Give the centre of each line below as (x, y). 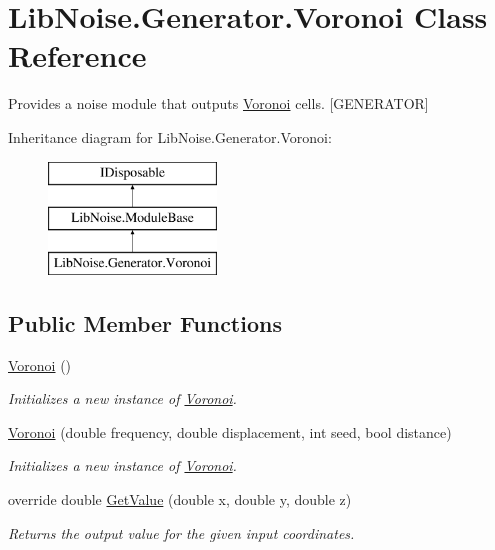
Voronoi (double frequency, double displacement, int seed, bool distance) (230, 431)
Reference (77, 55)
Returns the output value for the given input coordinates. (181, 532)
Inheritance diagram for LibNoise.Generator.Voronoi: (170, 136)
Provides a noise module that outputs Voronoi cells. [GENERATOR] (218, 103)
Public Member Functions (145, 322)
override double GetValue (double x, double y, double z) (180, 499)
